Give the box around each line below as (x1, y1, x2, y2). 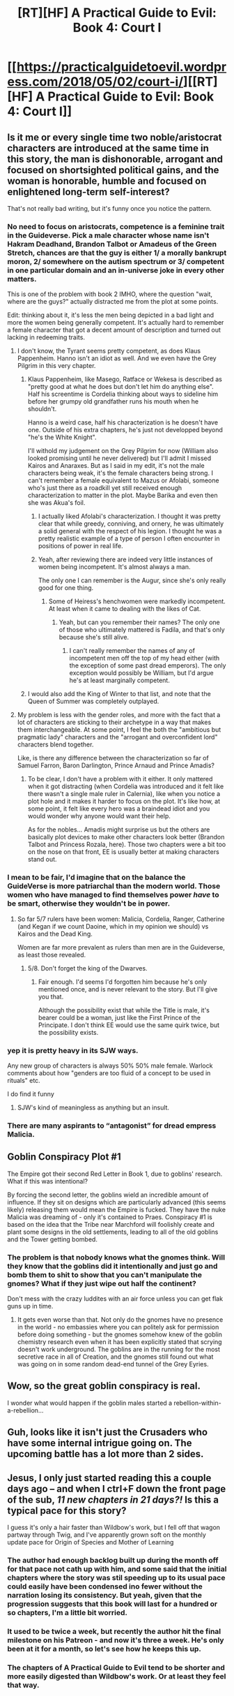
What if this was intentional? (7, 1177, 88, 1185)
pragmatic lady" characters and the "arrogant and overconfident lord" (17, 733, 218, 742)
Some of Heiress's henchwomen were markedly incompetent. (48, 597, 226, 605)
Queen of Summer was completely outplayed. (27, 697, 159, 706)
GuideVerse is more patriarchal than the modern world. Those (7, 881, 221, 891)
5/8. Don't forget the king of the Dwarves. (27, 964, 148, 972)
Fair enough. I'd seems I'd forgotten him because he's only (38, 978, 208, 986)
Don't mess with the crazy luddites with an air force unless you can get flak (7, 1294, 224, 1303)
